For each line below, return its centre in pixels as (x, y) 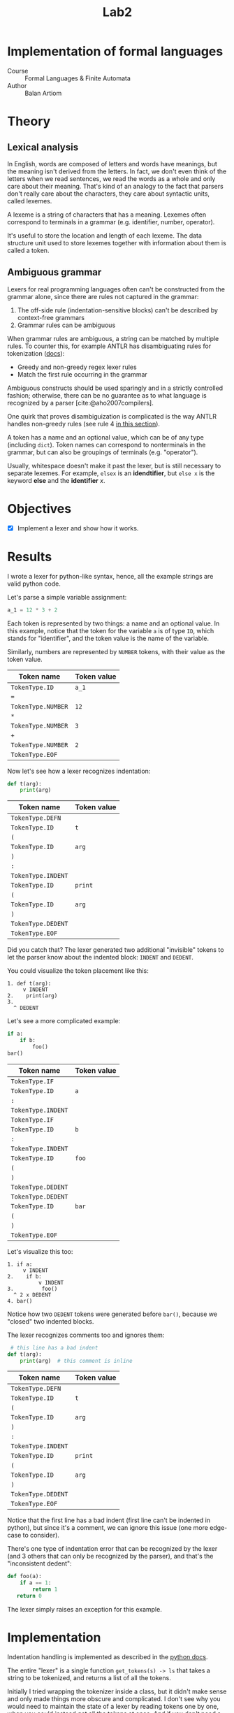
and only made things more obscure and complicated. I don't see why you (114, 1698)
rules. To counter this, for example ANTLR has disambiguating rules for (109, 346)
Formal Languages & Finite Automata (78, 78)
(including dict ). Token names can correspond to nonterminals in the (107, 444)
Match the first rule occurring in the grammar (82, 374)
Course (18, 71)
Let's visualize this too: (40, 1251)
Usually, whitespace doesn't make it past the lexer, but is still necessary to (114, 465)
